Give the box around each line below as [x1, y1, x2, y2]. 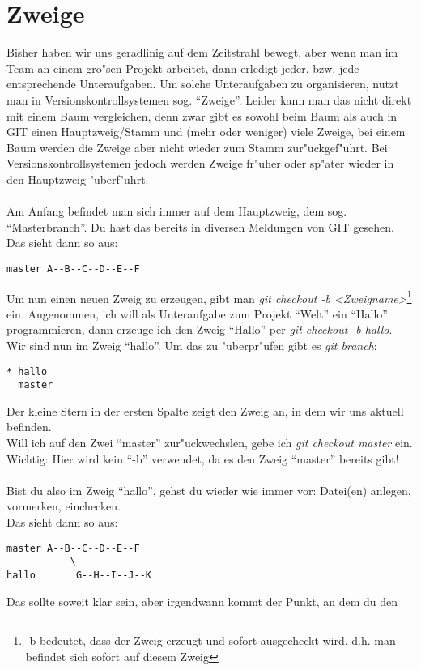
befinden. [6, 418, 52, 435]
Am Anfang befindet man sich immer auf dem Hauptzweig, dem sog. [6, 203, 347, 220]
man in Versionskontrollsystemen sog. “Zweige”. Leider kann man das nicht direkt [6, 91, 412, 108]
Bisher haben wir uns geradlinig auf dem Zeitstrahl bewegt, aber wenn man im [6, 44, 398, 61]
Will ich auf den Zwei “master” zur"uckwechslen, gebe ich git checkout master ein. [6, 434, 413, 451]
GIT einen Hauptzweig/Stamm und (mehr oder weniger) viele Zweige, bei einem [6, 123, 406, 140]
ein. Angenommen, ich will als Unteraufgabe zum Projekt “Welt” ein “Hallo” [6, 305, 388, 322]
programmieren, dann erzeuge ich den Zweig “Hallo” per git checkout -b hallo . [6, 321, 393, 338]
